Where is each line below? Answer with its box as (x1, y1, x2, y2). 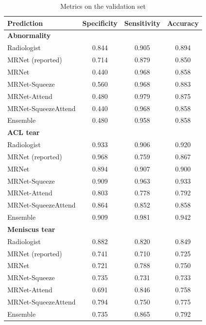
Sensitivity (124, 18, 160, 28)
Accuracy (167, 18, 199, 28)
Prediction (7, 18, 43, 28)
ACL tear (7, 127, 40, 137)
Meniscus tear (7, 224, 55, 234)
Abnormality (7, 30, 51, 40)
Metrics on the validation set (60, 1, 146, 11)
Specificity (82, 18, 118, 28)
